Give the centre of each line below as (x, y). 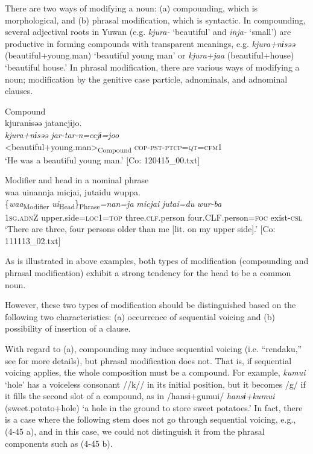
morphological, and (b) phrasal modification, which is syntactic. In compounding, (155, 20)
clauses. (19, 91)
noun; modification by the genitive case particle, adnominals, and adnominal (146, 79)
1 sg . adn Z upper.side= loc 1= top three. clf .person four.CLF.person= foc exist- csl (153, 217)
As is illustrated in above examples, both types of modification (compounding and (157, 261)
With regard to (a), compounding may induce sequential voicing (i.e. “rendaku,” (153, 348)
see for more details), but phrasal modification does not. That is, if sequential (148, 360)
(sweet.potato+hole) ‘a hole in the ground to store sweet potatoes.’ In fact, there (154, 407)
